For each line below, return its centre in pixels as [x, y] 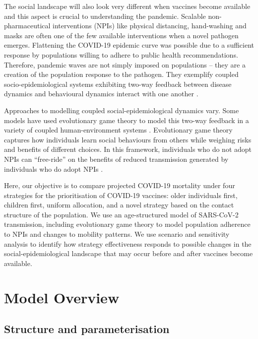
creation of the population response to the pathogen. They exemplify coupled [121, 74]
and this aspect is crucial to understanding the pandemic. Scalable [105, 16]
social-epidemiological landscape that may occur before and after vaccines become [129, 253]
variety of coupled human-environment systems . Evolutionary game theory [118, 130]
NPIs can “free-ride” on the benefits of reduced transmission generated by [116, 159]
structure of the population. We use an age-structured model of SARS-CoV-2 [121, 214]
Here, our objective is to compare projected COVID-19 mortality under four [120, 185]
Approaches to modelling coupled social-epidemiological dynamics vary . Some [122, 110]
